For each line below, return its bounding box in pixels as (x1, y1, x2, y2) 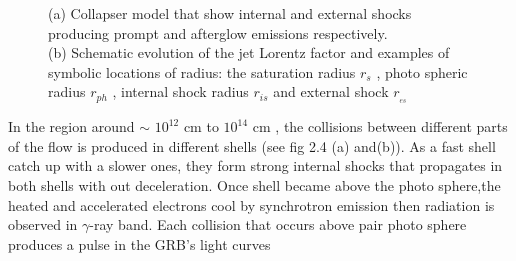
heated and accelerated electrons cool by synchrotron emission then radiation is (8, 194, 495, 215)
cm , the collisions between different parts (252, 116, 508, 137)
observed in (8, 214, 78, 235)
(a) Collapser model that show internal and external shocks (48, 3, 412, 23)
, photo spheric (376, 61, 468, 82)
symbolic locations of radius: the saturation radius (48, 61, 356, 82)
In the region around (8, 116, 135, 137)
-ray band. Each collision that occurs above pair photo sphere (89, 214, 467, 235)
